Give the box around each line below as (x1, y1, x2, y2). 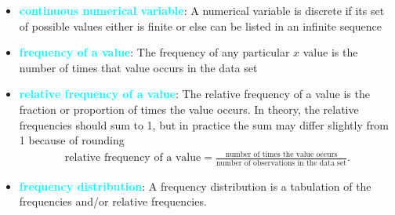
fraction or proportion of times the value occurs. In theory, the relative (19, 100, 359, 117)
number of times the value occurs (225, 150, 338, 159)
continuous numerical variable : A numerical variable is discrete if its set (19, 2, 385, 18)
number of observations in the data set (216, 159, 347, 167)
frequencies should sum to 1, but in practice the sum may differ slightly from (19, 116, 389, 133)
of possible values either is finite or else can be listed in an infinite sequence (19, 17, 382, 34)
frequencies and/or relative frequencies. (19, 193, 207, 210)
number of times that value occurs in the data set (19, 59, 258, 75)
